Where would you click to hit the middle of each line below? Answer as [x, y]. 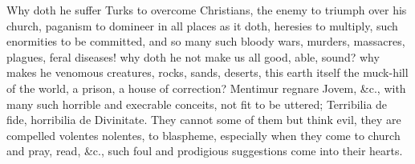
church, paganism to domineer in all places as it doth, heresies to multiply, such [202, 25]
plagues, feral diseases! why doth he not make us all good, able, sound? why [193, 56]
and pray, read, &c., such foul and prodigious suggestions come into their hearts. [205, 151]
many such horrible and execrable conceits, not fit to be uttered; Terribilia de [197, 104]
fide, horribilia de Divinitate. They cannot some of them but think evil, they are [204, 120]
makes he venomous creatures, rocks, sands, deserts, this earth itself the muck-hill [207, 72]
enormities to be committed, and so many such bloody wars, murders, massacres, [206, 41]
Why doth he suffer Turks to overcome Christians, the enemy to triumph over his [207, 10]
